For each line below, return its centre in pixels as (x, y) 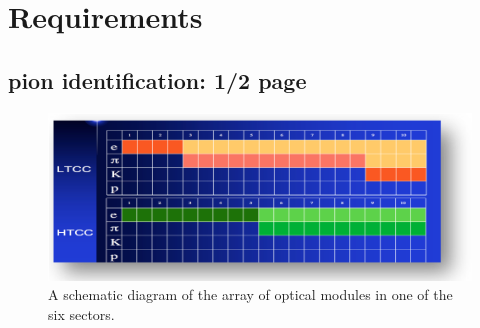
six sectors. (81, 313)
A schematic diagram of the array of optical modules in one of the (250, 294)
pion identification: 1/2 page (157, 79)
